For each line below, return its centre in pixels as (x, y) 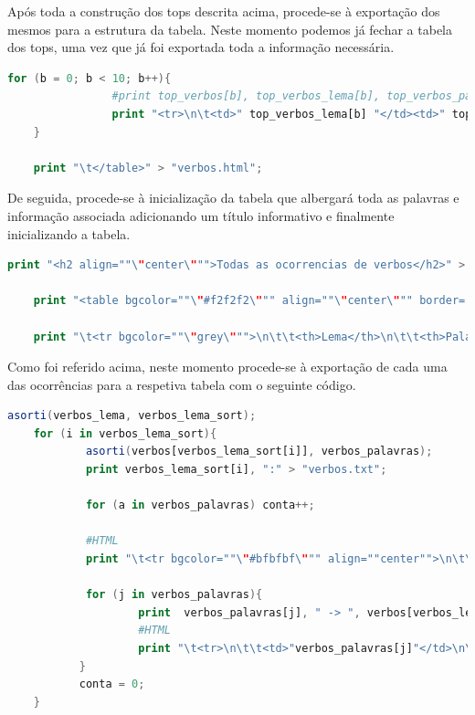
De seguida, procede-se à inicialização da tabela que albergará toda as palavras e (233, 198)
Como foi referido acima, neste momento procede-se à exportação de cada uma (227, 367)
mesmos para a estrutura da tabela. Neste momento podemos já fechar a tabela (230, 29)
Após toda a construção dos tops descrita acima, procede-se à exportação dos (224, 11)
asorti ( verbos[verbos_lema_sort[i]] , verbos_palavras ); (259, 452)
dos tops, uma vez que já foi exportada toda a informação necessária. (201, 47)
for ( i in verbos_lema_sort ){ (125, 433)
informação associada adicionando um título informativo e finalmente (201, 215)
